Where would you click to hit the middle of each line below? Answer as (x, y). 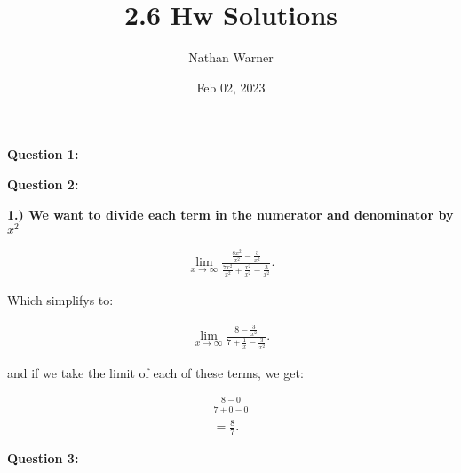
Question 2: (43, 184)
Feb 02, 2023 (231, 87)
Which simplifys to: (60, 300)
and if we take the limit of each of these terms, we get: (155, 372)
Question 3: (43, 458)
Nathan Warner (231, 57)
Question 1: (43, 154)
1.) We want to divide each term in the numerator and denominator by (230, 214)
